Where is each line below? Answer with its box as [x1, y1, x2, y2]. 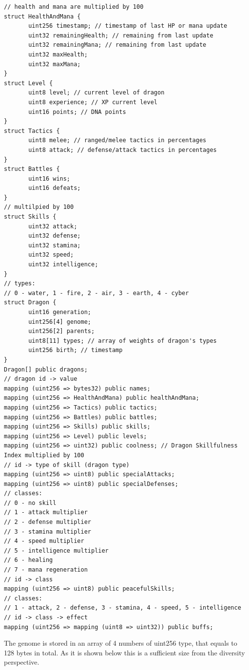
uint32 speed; [28, 251, 74, 259]
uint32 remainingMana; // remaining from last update [28, 41, 207, 49]
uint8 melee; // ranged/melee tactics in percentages [28, 137, 207, 144]
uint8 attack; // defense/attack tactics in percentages [28, 146, 217, 153]
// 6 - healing [4, 557, 53, 564]
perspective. [4, 657, 39, 667]
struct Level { [4, 79, 53, 87]
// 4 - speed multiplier [4, 538, 84, 545]
